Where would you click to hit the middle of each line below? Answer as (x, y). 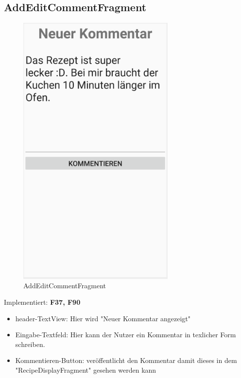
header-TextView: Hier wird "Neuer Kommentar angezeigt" (103, 318)
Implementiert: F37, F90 (42, 302)
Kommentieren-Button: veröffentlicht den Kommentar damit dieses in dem (126, 360)
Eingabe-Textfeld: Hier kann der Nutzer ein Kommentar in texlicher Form (126, 335)
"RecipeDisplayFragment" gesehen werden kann (86, 370)
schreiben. (30, 344)
